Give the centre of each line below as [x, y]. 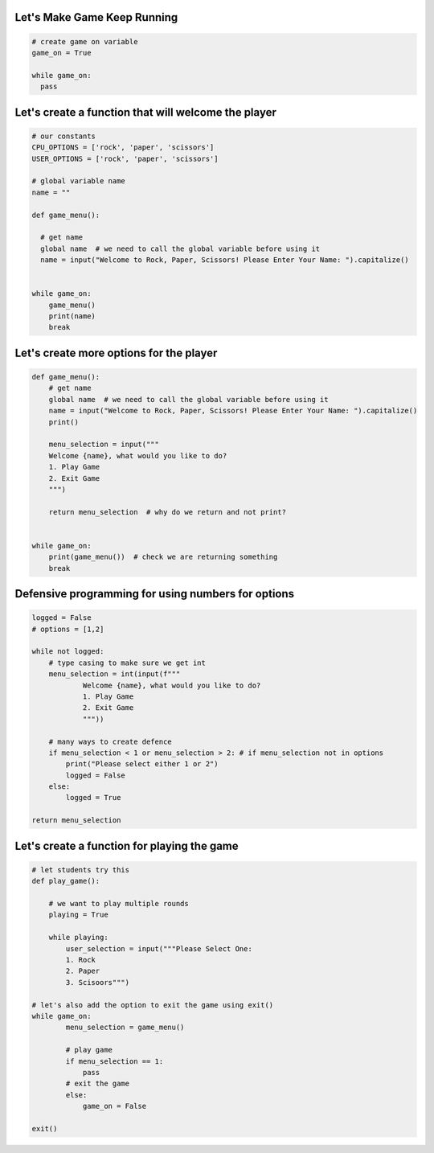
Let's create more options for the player [116, 353]
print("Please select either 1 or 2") [142, 764]
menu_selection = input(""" [104, 445]
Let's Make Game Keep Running [96, 17]
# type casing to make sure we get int [127, 663]
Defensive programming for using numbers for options [155, 594]
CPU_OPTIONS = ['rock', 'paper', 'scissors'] [123, 148]
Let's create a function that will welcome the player [145, 112]
